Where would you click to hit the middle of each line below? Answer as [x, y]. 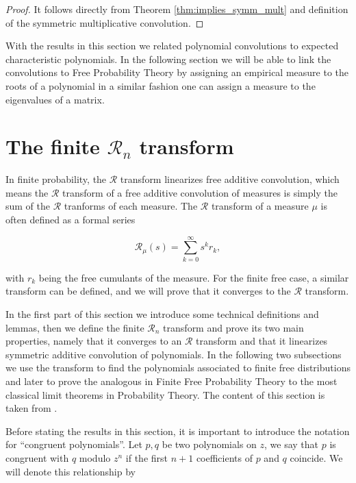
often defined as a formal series [71, 220]
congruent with [37, 457]
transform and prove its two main [233, 327]
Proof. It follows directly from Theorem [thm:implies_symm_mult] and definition [177, 9]
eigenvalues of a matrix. [55, 99]
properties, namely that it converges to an [94, 341]
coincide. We [316, 457]
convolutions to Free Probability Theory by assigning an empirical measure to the [177, 72]
